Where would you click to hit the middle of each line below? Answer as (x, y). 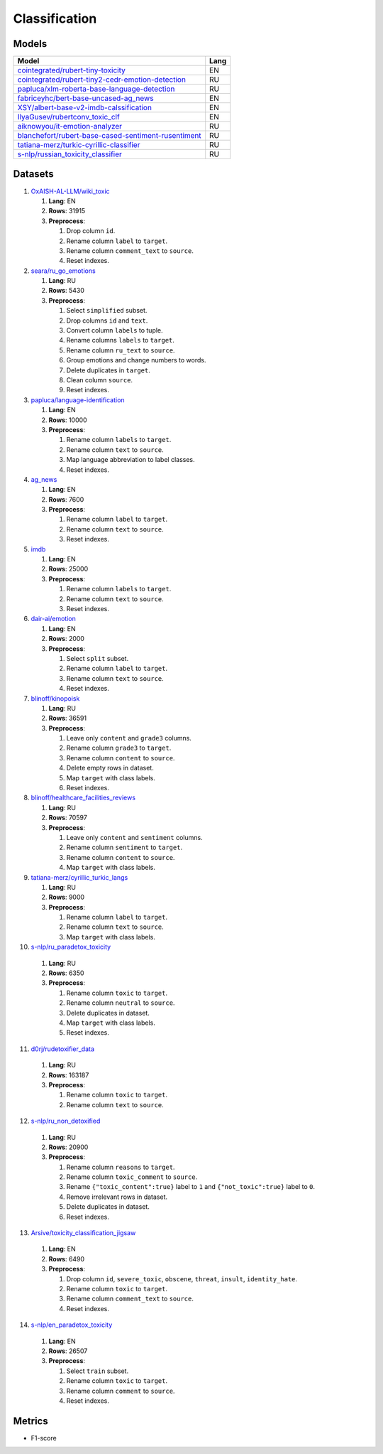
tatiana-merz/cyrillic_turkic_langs (79, 877)
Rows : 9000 (67, 897)
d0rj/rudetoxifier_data (63, 1049)
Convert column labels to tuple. (115, 330)
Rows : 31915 (67, 211)
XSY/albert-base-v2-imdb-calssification (85, 108)
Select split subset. (98, 658)
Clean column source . (100, 380)
